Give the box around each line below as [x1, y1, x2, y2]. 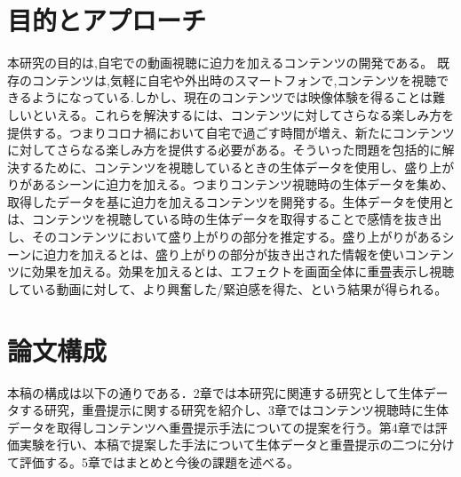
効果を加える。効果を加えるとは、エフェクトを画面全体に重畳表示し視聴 [31, 262, 455, 281]
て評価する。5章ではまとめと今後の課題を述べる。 [7, 452, 299, 471]
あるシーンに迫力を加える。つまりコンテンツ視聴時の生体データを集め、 [31, 175, 454, 194]
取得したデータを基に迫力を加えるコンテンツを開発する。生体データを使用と [7, 192, 455, 211]
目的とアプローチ [7, 2, 207, 38]
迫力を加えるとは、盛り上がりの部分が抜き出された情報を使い [44, 244, 404, 263]
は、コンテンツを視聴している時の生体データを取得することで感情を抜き [7, 210, 430, 228]
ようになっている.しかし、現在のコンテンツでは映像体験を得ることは [31, 88, 433, 107]
